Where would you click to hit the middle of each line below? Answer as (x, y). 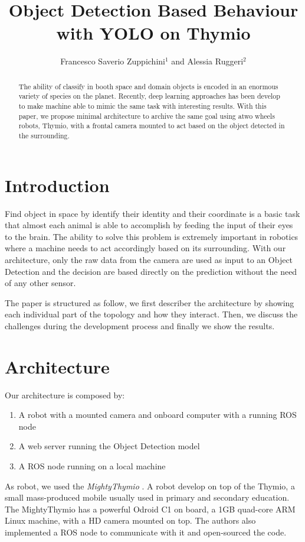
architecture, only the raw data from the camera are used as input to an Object (149, 259)
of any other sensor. (40, 283)
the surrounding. (44, 135)
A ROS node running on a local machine (92, 466)
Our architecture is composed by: (65, 395)
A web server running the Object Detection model (109, 446)
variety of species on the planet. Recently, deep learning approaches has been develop (149, 96)
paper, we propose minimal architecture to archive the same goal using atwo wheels (147, 116)
